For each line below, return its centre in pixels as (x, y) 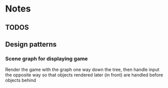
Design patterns (31, 44)
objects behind (21, 80)
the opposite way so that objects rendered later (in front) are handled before (84, 75)
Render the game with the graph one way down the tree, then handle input (82, 70)
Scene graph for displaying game (47, 58)
